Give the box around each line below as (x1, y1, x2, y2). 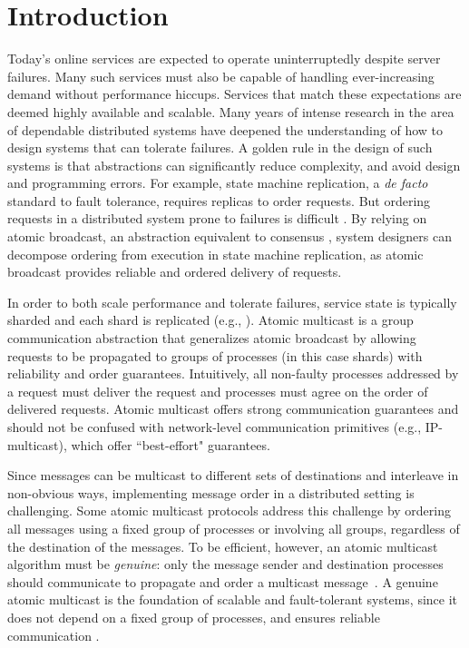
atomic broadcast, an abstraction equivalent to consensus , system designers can (7, 227, 452, 246)
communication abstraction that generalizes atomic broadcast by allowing (7, 329, 416, 348)
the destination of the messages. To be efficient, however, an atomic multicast (7, 536, 438, 555)
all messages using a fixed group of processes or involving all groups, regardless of (7, 518, 460, 537)
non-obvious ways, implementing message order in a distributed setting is (7, 483, 415, 502)
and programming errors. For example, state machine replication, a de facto (7, 173, 428, 192)
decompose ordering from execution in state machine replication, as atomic (7, 244, 424, 263)
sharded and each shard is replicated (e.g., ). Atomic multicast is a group (7, 310, 414, 329)
